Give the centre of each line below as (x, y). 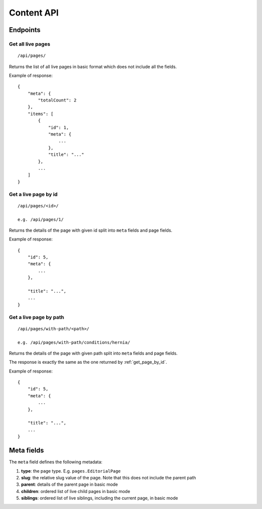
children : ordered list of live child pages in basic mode (76, 491)
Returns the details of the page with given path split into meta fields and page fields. (93, 353)
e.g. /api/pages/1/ (41, 219)
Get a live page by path (37, 317)
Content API (34, 13)
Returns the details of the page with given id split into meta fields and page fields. (90, 230)
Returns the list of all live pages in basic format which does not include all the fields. (93, 67)
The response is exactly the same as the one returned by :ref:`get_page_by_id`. (88, 362)
